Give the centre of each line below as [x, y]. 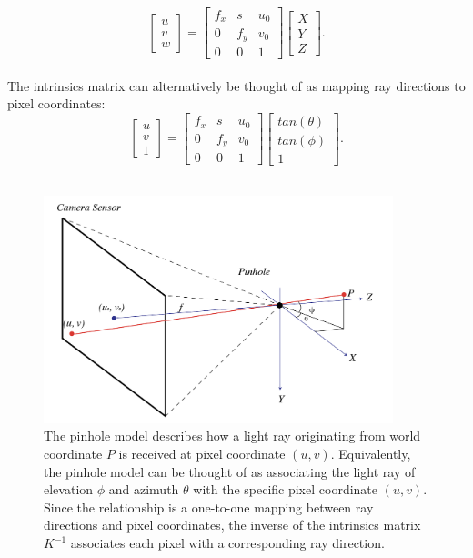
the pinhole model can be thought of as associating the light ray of [230, 471]
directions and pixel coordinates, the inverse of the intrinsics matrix [232, 525]
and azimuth [144, 489]
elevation [69, 489]
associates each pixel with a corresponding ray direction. [227, 543]
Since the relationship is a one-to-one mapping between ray [209, 507]
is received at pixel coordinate [202, 454]
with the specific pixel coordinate [286, 489]
